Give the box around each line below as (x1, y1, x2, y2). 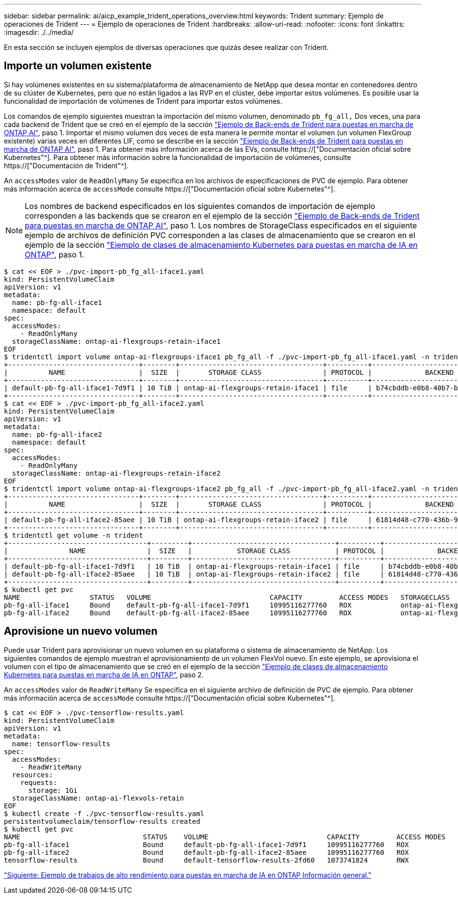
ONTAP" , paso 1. (25, 249, 84, 259)
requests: (20, 778, 57, 786)
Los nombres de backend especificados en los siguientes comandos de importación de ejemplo (25, 201, 376, 211)
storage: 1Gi (28, 786, 78, 794)
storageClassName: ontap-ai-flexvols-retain (12, 794, 184, 802)
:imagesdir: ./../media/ (4, 28, 74, 36)
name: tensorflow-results (12, 739, 111, 748)
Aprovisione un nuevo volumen (4, 625, 158, 638)
